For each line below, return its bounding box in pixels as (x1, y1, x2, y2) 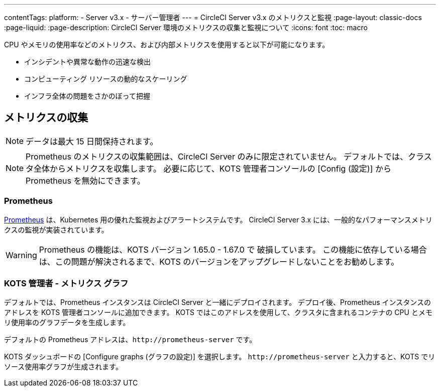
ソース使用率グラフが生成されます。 (4, 362, 123, 371)
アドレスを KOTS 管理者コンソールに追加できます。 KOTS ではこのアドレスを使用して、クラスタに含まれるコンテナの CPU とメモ (4, 308, 432, 317)
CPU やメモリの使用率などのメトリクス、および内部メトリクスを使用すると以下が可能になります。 (4, 40, 329, 49)
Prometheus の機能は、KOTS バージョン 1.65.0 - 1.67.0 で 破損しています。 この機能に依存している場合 (39, 244, 427, 255)
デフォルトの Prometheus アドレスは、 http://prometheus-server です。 (4, 335, 257, 344)
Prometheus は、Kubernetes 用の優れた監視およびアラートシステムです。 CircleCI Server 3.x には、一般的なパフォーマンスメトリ (4, 215, 432, 224)
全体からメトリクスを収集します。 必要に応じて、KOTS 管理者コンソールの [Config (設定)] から (34, 163, 391, 174)
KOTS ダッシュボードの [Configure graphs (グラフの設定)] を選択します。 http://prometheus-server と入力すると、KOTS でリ (4, 352, 435, 361)
